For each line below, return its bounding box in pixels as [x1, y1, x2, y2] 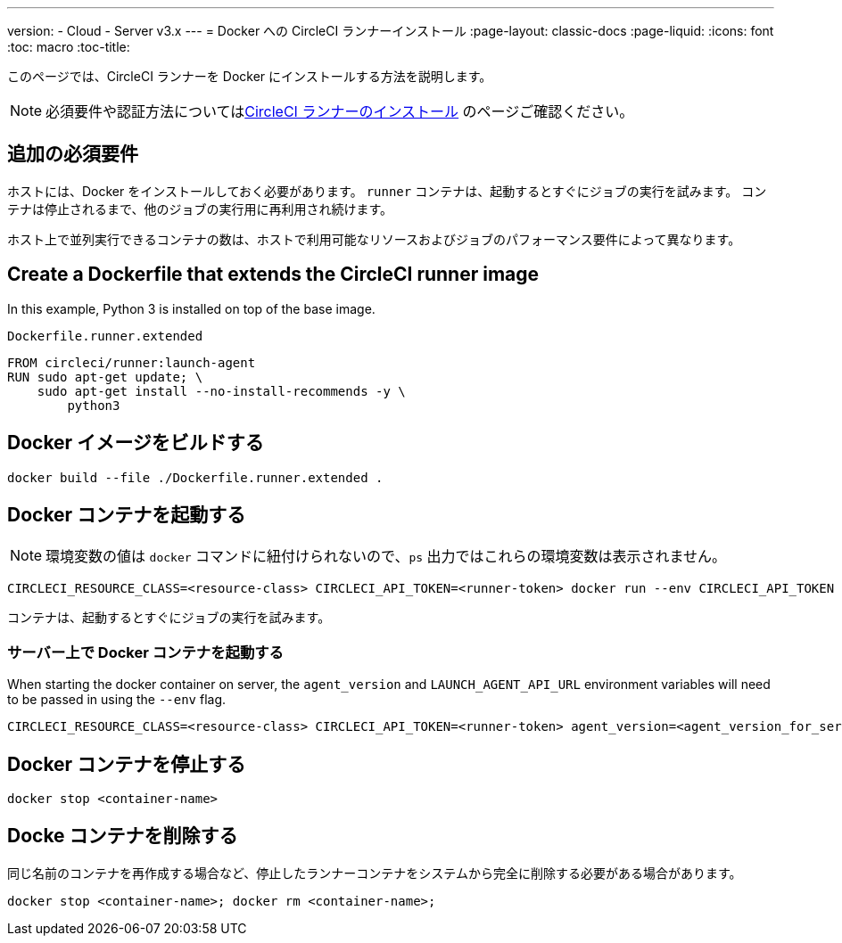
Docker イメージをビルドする [7, 431, 264, 455]
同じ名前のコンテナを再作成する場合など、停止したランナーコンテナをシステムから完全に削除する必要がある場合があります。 [7, 865, 742, 881]
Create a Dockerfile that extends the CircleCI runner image [7, 263, 540, 286]
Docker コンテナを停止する [7, 752, 246, 775]
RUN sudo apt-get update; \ [7, 369, 203, 384]
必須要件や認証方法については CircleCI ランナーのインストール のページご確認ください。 [45, 102, 634, 120]
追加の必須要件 [7, 143, 138, 166]
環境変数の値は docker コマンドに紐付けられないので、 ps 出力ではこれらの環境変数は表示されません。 [45, 547, 727, 566]
